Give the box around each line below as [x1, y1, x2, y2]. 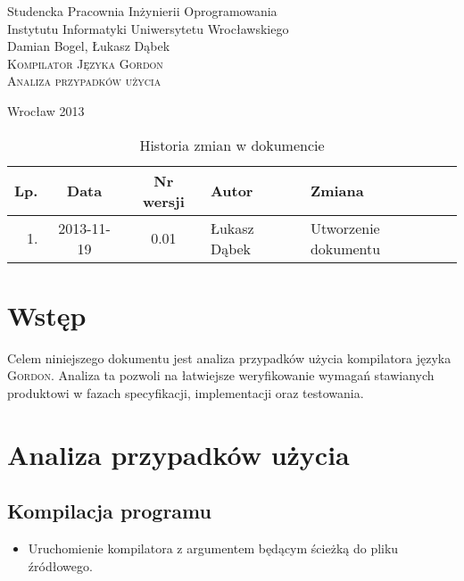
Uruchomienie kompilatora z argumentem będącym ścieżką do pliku [28, 539, 399, 558]
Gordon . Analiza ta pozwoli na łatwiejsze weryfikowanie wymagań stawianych [7, 366, 435, 385]
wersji [142, 190, 185, 212]
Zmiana [310, 180, 364, 202]
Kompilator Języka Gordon [7, 54, 163, 72]
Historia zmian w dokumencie [139, 134, 325, 155]
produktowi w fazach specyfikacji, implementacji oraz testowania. [7, 383, 364, 402]
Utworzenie [310, 217, 380, 238]
